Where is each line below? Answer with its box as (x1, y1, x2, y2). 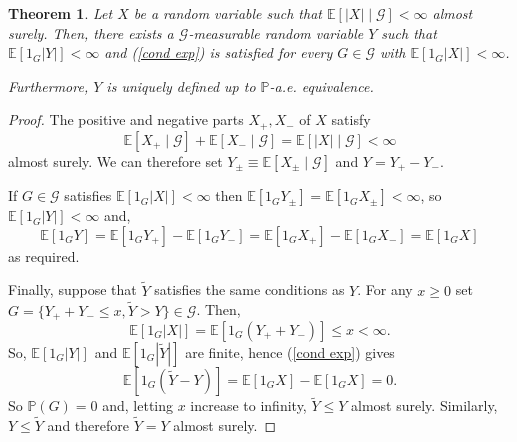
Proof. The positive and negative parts (8, 109, 244, 130)
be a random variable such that (133, 3, 322, 23)
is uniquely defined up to (106, 75, 256, 96)
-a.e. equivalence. (269, 75, 374, 96)
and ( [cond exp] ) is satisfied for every (104, 42, 333, 63)
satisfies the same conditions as (154, 279, 345, 300)
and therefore (47, 414, 129, 435)
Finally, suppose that (8, 279, 137, 300)
